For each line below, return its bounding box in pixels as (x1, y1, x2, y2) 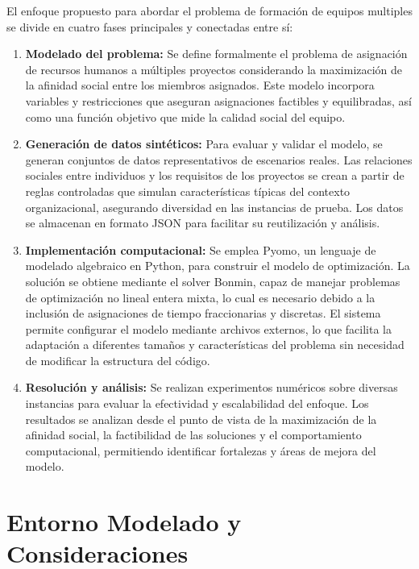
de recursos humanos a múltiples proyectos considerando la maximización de (25, 60, 403, 77)
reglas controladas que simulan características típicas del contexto (25, 182, 351, 199)
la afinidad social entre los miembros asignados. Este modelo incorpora (25, 77, 375, 93)
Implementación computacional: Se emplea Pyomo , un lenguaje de (25, 241, 376, 258)
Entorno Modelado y (6, 505, 242, 538)
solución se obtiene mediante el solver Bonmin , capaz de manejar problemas (25, 272, 400, 289)
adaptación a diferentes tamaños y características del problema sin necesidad (25, 336, 404, 353)
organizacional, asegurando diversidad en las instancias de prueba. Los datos (25, 198, 404, 215)
